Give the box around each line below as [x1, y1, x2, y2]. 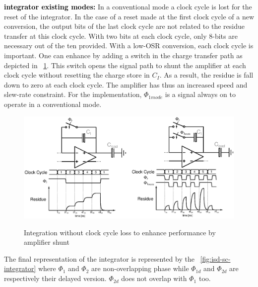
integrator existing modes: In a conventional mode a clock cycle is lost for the [4, 1, 252, 11]
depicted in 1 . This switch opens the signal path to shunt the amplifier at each [4, 60, 246, 70]
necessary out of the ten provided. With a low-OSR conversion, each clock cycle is [4, 40, 254, 51]
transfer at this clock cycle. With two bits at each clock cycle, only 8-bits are [4, 30, 238, 41]
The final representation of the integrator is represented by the [4, 253, 194, 264]
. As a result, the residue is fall [159, 70, 254, 80]
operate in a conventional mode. [4, 98, 102, 109]
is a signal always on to [165, 89, 236, 99]
